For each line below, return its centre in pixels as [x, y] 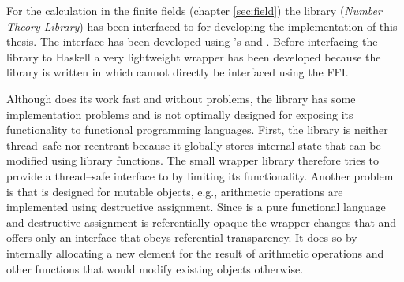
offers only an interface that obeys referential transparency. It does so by [182, 237]
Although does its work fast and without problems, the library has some [181, 98]
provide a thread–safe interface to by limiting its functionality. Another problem [200, 175]
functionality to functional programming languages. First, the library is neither [197, 130]
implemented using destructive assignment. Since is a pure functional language [196, 207]
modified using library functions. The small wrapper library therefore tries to [193, 160]
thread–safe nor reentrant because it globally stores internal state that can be [194, 145]
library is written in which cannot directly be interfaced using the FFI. [178, 72]
